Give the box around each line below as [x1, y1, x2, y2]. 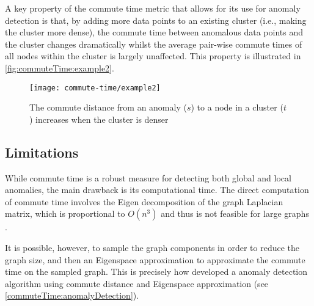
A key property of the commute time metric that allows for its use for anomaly [5, 2, 301, 14]
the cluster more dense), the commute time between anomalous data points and [5, 26, 303, 38]
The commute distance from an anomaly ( [29, 101, 187, 114]
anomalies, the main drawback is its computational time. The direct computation [5, 183, 309, 196]
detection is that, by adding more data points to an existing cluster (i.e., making [5, 13, 307, 26]
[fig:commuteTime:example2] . [5, 61, 114, 74]
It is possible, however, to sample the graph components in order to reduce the [5, 241, 299, 253]
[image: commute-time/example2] [29, 83, 161, 92]
